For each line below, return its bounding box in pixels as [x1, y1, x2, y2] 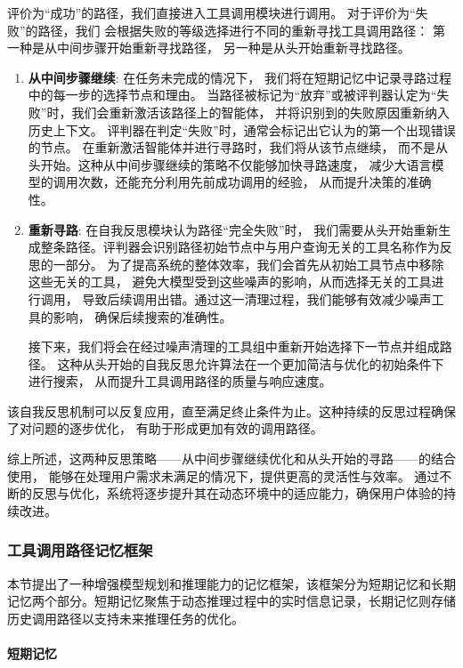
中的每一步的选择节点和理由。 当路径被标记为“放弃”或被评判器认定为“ [28, 85, 437, 104]
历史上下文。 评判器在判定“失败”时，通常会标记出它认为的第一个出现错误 [28, 120, 456, 139]
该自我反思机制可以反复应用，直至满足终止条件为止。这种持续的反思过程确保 [7, 401, 456, 420]
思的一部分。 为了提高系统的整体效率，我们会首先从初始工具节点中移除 [28, 254, 444, 273]
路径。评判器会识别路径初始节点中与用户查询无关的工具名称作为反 [65, 237, 452, 256]
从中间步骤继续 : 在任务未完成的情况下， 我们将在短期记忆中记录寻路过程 [28, 68, 452, 86]
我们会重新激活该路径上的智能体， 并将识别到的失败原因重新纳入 [71, 102, 451, 121]
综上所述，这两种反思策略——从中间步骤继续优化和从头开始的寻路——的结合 [7, 449, 456, 468]
